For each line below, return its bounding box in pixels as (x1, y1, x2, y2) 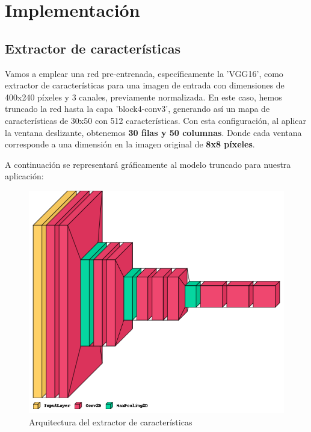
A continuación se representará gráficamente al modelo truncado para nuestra (5, 158, 291, 170)
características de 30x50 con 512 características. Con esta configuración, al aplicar (5, 114, 307, 126)
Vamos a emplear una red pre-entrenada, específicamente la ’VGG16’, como (5, 67, 283, 79)
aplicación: (5, 170, 44, 182)
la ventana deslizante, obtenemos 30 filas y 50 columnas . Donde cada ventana (5, 126, 302, 138)
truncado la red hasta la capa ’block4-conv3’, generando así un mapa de (5, 102, 270, 115)
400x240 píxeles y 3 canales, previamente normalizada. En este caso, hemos (5, 90, 282, 103)
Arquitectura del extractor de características (29, 415, 192, 428)
